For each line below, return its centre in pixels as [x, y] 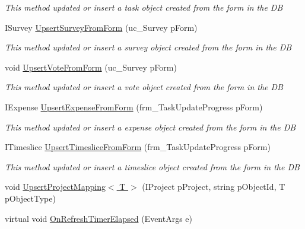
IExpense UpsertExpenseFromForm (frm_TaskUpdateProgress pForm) [134, 106]
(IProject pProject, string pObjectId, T [214, 187]
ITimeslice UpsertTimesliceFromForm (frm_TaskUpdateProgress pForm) [138, 147]
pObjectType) [30, 198]
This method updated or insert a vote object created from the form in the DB [144, 87]
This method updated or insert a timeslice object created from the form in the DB [152, 166]
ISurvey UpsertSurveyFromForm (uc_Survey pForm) [101, 27]
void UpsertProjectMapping [55, 187]
